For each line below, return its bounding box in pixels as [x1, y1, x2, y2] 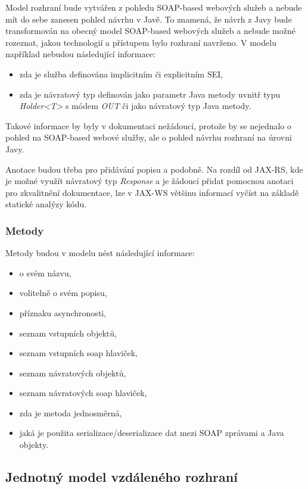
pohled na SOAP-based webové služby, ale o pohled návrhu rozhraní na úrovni [5, 131, 292, 144]
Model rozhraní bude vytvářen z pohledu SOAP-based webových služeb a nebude [5, 1, 302, 13]
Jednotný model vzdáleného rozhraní [5, 468, 238, 486]
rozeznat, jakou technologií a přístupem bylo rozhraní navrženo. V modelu [5, 36, 276, 48]
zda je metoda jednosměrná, [19, 406, 122, 419]
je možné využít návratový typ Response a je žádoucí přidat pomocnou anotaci [5, 175, 294, 187]
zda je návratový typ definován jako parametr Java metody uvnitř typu [19, 88, 281, 100]
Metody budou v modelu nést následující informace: [5, 247, 195, 259]
